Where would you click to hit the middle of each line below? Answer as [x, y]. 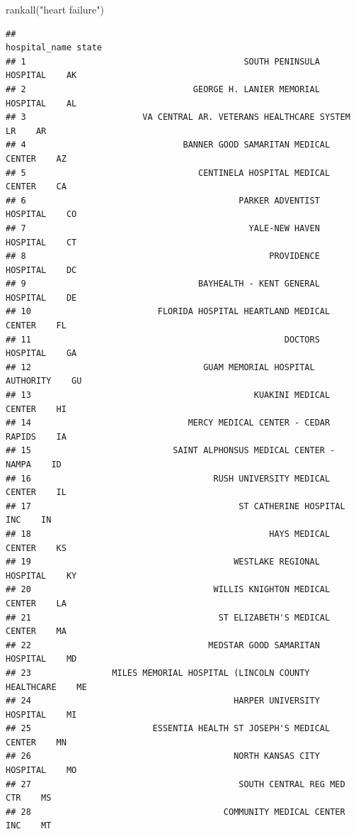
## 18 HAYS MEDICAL [168, 534]
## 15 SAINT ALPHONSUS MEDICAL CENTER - [171, 451]
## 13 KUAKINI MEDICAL [168, 395]
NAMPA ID [34, 465]
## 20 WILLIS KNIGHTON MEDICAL [168, 590]
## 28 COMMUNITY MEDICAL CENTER [176, 812]
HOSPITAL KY [41, 576]
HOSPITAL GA [41, 354]
